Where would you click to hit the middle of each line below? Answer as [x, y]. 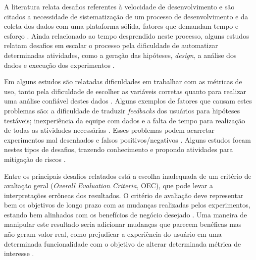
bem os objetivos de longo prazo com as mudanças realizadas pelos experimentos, [127, 205]
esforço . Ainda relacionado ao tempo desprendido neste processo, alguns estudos [127, 35]
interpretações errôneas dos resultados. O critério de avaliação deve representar [124, 195]
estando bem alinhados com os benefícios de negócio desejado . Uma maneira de [126, 214]
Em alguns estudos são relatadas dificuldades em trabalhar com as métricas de [123, 81]
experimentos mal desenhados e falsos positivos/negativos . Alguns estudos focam [128, 139]
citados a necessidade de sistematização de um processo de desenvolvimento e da [126, 16]
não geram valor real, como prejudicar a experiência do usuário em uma [113, 234]
